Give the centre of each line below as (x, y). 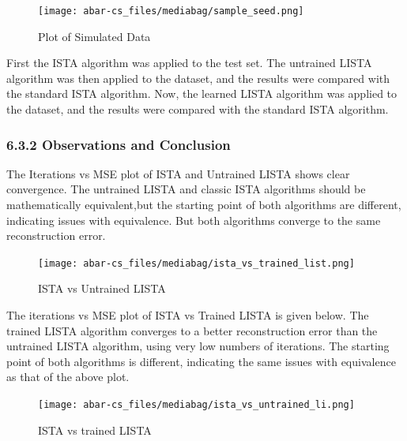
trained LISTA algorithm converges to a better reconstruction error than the (192, 330)
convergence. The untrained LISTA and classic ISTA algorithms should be (186, 189)
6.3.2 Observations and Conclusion (119, 144)
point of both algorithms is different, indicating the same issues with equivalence (201, 361)
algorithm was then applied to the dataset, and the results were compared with (198, 78)
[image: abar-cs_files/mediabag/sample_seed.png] (171, 11)
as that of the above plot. (68, 377)
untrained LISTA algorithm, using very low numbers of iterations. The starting (198, 346)
